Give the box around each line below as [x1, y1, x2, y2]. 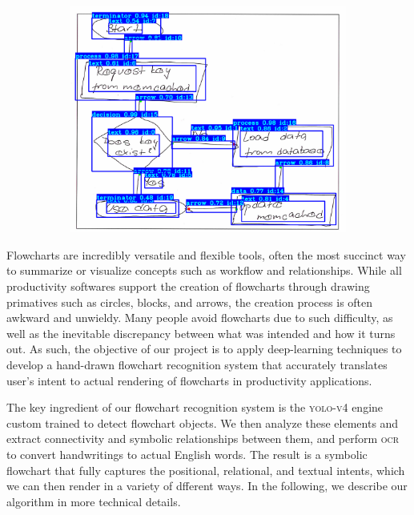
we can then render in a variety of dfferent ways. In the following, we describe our [6, 477, 408, 494]
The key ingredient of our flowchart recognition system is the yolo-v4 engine [6, 399, 384, 416]
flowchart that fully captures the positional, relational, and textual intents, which [6, 461, 405, 478]
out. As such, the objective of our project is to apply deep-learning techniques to [6, 340, 402, 357]
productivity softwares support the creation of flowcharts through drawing [6, 277, 370, 294]
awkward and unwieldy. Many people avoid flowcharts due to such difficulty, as [6, 309, 393, 326]
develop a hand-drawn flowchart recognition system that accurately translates [6, 356, 388, 372]
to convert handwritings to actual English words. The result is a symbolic [6, 445, 368, 462]
